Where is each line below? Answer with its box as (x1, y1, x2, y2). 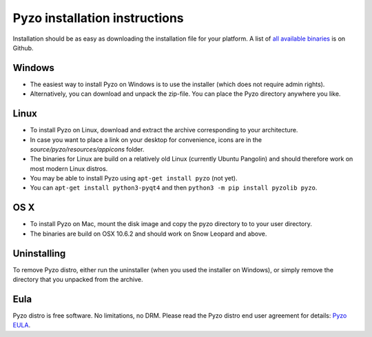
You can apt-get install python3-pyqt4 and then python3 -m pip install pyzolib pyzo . (30, 183, 318, 192)
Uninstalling (12, 247, 66, 259)
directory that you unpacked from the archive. (12, 276, 144, 284)
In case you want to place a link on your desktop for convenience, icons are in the (30, 135, 262, 144)
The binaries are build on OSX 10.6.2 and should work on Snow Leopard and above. (30, 229, 267, 238)
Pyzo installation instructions (12, 10, 184, 25)
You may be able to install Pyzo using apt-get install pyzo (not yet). (30, 174, 238, 183)
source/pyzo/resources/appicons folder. (30, 145, 145, 153)
